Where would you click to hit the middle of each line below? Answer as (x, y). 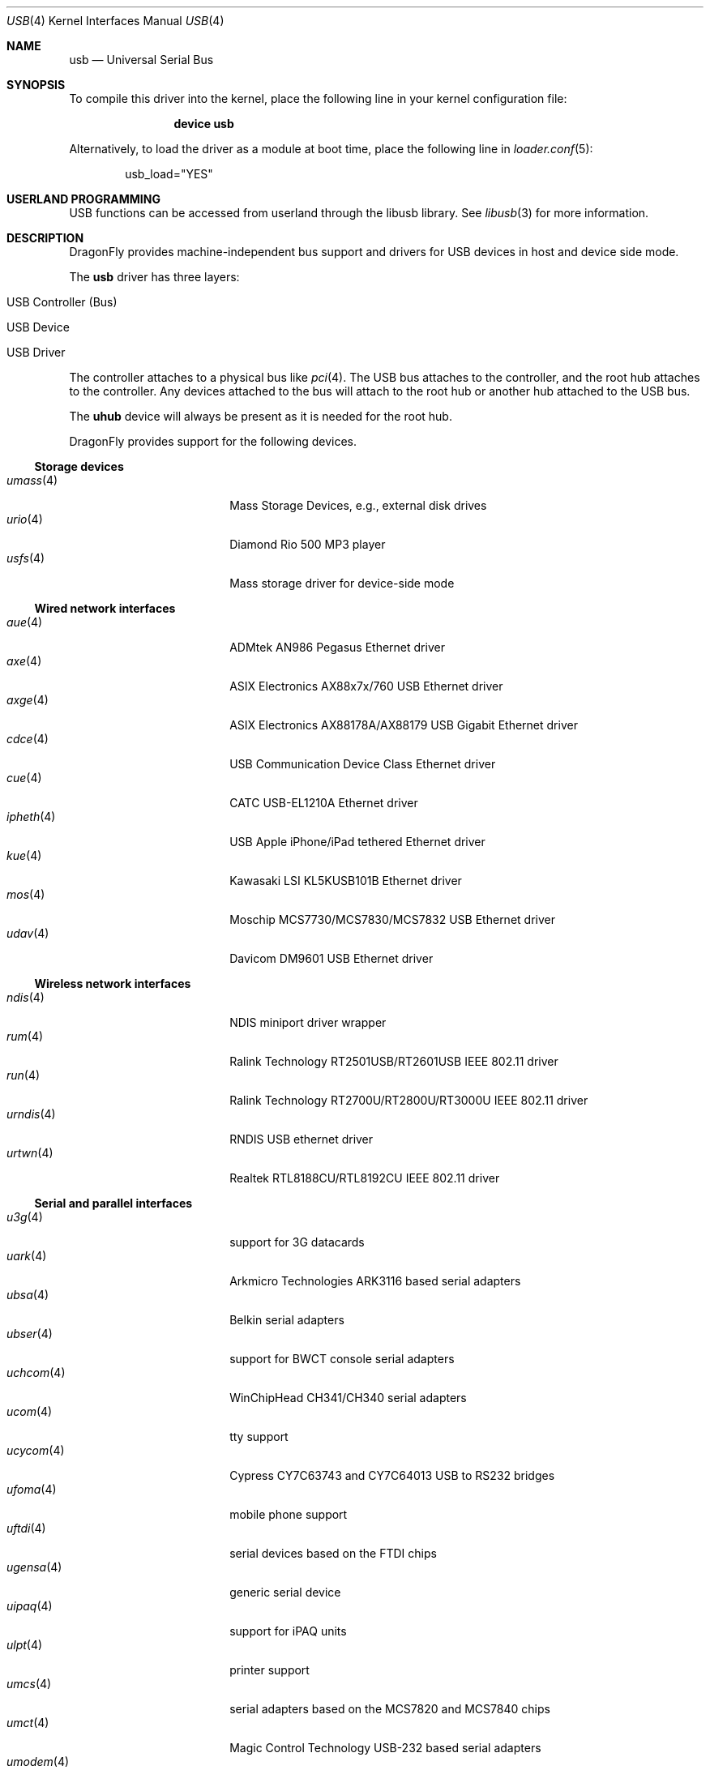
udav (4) (28, 933)
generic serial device (285, 1592)
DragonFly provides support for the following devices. (213, 441)
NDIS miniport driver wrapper (308, 1022)
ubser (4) (30, 1334)
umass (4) (32, 480)
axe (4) (24, 661)
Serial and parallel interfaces (113, 1203)
